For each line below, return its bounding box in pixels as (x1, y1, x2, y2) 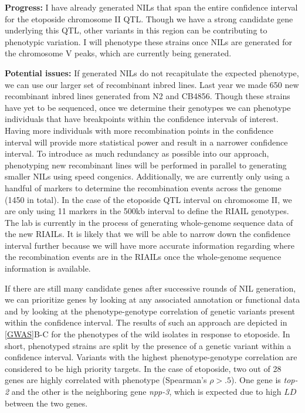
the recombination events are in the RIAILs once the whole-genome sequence (5, 250, 282, 263)
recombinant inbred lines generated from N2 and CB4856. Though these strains (5, 90, 290, 102)
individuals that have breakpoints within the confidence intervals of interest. (5, 113, 279, 125)
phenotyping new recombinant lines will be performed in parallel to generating (5, 158, 287, 171)
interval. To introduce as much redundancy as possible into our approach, (5, 147, 269, 160)
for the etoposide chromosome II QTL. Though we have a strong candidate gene (5, 12, 293, 25)
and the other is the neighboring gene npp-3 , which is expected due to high (11, 385, 282, 397)
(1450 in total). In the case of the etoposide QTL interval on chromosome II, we (5, 193, 292, 205)
